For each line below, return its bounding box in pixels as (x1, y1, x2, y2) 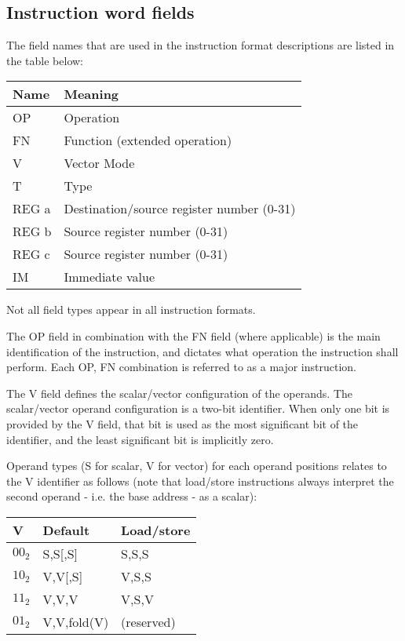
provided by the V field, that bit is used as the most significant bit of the (6, 415, 359, 432)
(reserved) (121, 612, 176, 631)
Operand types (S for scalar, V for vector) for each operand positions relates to (6, 457, 387, 474)
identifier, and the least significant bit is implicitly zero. (6, 431, 274, 447)
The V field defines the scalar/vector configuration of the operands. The (6, 384, 352, 401)
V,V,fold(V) (42, 612, 109, 631)
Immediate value (64, 268, 155, 286)
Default (42, 520, 90, 539)
